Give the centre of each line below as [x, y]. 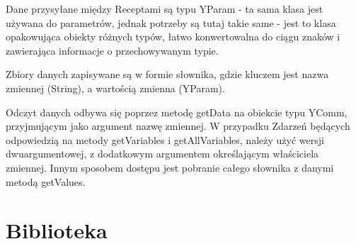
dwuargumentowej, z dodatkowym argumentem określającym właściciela [162, 154]
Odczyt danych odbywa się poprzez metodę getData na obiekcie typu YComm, [177, 112]
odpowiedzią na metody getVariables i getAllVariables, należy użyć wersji [165, 139]
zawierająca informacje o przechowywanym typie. [112, 50]
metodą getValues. [46, 181]
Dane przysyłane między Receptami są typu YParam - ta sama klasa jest [165, 9]
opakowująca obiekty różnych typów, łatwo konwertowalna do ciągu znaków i [173, 37]
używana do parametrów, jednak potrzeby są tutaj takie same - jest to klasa [171, 22]
